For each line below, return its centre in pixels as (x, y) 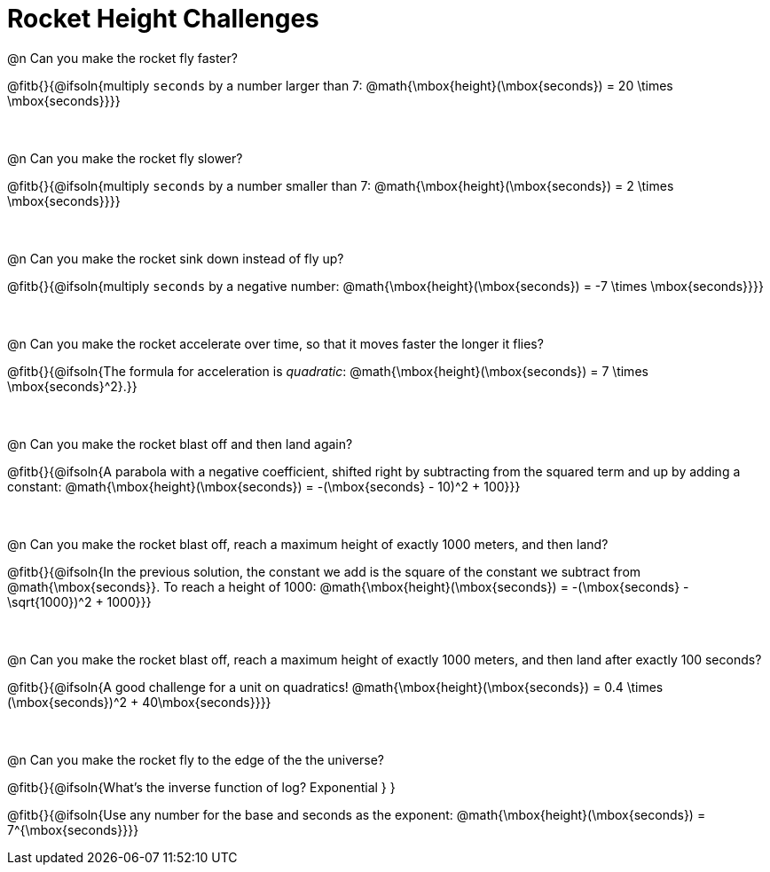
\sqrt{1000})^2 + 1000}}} (79, 601)
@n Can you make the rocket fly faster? (122, 58)
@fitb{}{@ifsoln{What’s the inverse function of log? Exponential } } (201, 787)
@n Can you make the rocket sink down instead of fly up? (176, 258)
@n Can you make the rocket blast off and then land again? (180, 444)
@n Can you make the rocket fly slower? (125, 158)
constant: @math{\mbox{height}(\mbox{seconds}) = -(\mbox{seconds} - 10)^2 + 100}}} (264, 486)
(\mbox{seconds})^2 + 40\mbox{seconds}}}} (139, 702)
